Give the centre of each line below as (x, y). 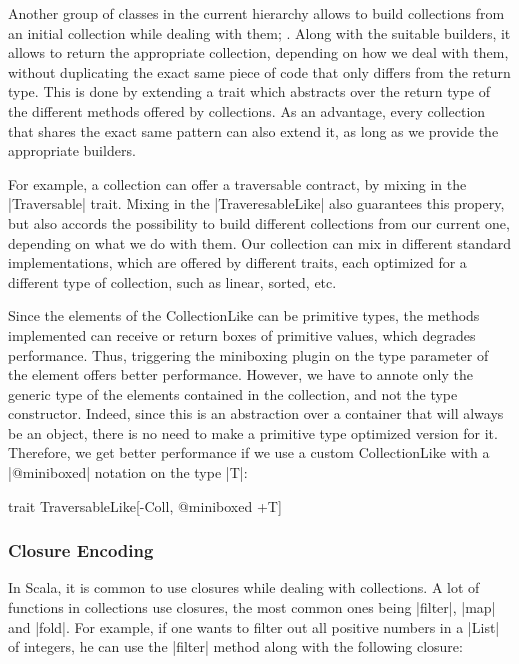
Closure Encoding (81, 550)
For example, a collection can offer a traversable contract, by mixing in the (237, 183)
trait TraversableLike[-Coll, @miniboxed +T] (145, 505)
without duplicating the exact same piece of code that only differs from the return (259, 71)
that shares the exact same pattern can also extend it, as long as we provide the (253, 130)
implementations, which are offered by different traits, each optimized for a (237, 262)
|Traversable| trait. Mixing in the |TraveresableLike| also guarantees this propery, (256, 203)
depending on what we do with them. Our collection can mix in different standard (260, 242)
